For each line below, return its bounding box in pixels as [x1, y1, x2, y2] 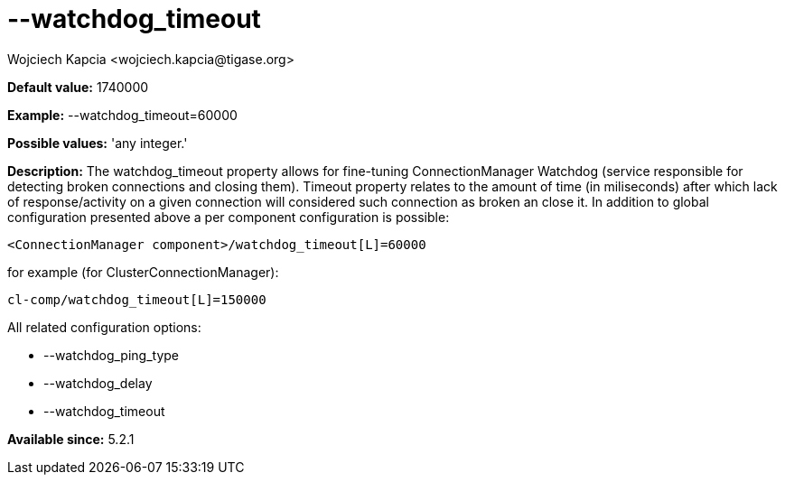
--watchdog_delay [43, 375, 153, 391]
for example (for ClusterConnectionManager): [7, 264, 279, 280]
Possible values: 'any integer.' [7, 134, 188, 151]
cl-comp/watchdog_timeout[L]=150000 [7, 292, 266, 307]
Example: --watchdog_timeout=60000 [7, 107, 238, 123]
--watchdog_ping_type [43, 347, 179, 363]
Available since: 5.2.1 [7, 431, 135, 447]
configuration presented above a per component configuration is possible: [7, 209, 450, 225]
